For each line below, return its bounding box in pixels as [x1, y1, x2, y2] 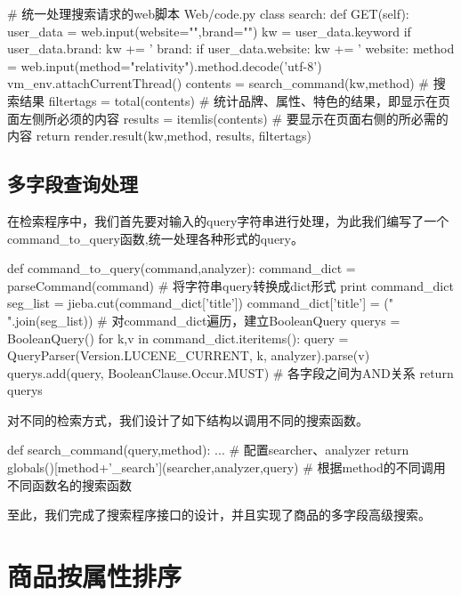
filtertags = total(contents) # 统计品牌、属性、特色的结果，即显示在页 [48, 91, 450, 109]
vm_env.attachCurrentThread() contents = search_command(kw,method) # [7, 74, 429, 93]
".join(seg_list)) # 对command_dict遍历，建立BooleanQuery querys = [7, 310, 400, 329]
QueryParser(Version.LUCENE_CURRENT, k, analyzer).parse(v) [7, 346, 370, 365]
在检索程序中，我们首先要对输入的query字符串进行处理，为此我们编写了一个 [7, 211, 449, 230]
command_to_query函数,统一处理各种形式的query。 [7, 229, 303, 247]
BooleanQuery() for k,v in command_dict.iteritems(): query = [7, 328, 349, 347]
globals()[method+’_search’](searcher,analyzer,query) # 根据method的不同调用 [7, 458, 446, 477]
